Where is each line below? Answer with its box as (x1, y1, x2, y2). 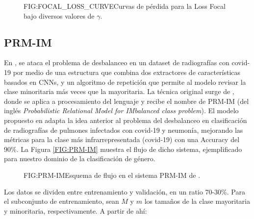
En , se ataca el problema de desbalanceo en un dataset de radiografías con (4, 57, 229, 68)
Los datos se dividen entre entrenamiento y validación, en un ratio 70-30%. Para (4, 186, 245, 196)
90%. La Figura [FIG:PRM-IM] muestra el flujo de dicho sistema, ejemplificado (4, 144, 242, 154)
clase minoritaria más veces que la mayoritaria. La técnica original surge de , (4, 86, 234, 97)
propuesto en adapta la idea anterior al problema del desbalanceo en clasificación (4, 115, 247, 125)
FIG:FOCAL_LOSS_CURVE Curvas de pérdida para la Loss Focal (24, 1, 226, 11)
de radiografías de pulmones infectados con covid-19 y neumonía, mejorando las (4, 124, 243, 135)
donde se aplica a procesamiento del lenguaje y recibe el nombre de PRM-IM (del (4, 96, 249, 106)
